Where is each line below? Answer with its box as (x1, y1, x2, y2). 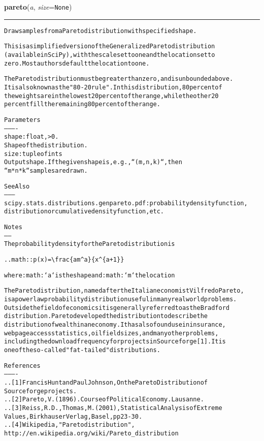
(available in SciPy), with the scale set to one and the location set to (4, 51, 215, 58)
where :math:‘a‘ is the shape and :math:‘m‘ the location (4, 271, 175, 279)
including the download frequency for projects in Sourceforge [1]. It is (4, 338, 226, 345)
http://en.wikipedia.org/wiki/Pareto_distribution (4, 429, 179, 437)
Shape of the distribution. (4, 141, 88, 149)
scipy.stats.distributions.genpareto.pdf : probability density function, (4, 199, 248, 207)
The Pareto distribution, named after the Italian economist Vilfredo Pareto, (4, 287, 244, 295)
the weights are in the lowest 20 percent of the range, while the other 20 (4, 92, 219, 100)
